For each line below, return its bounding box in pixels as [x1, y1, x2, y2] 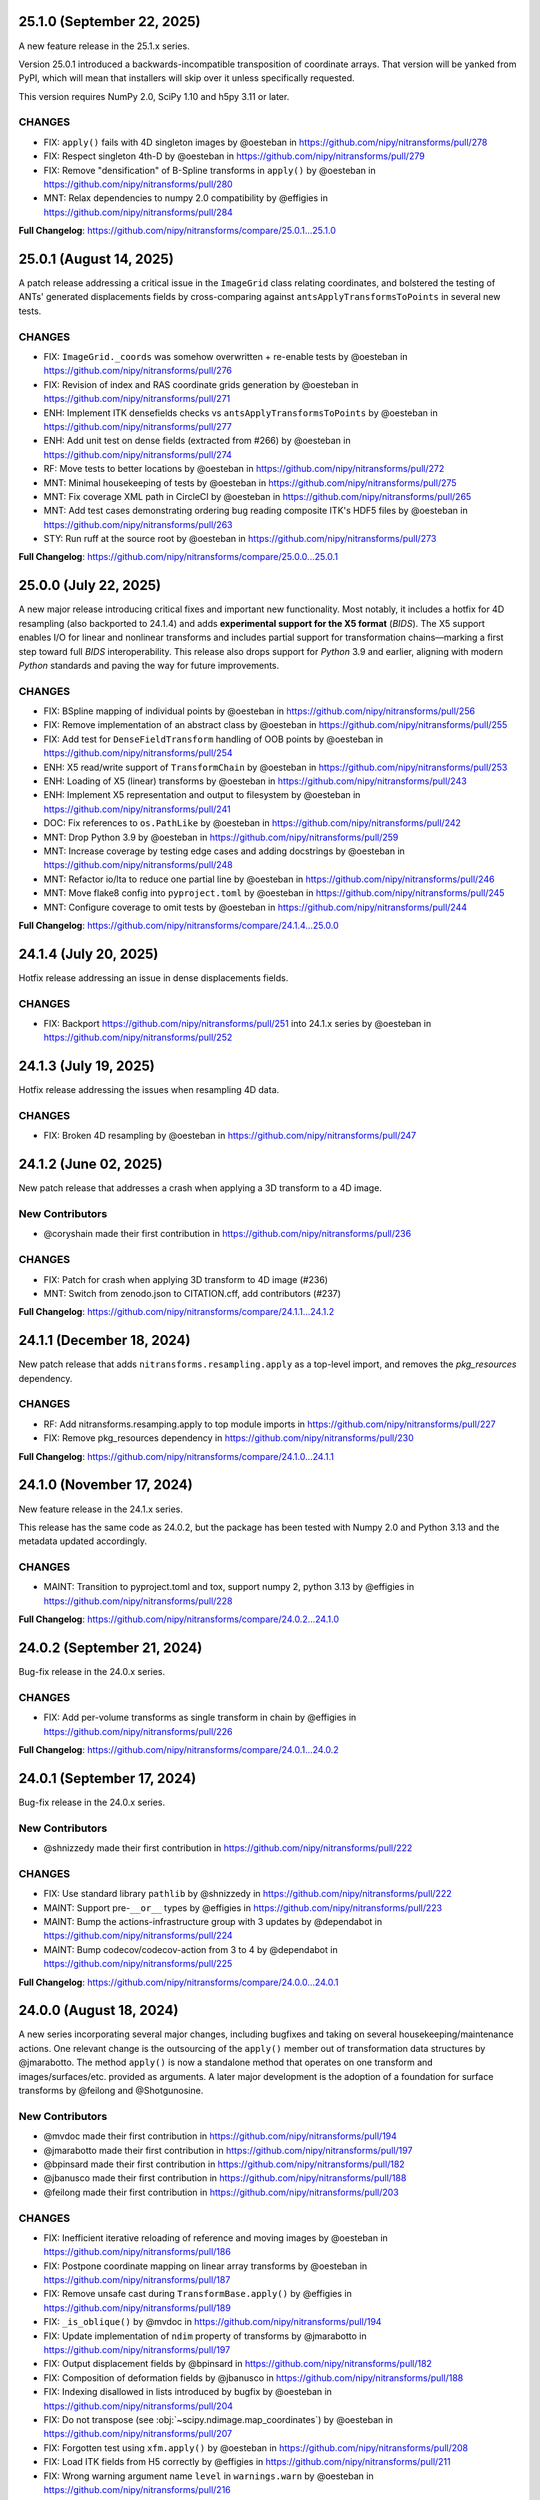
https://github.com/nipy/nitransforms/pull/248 [43, 859, 234, 871]
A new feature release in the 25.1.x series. [18, 40, 190, 52]
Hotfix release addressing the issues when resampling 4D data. [18, 1084, 280, 1096]
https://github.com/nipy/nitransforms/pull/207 [43, 2428, 233, 2440]
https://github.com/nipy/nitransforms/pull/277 [43, 420, 232, 432]
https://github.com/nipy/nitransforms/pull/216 [43, 2483, 232, 2495]
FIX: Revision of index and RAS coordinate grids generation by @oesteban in [43, 378, 359, 390]
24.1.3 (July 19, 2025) [18, 1058, 155, 1075]
